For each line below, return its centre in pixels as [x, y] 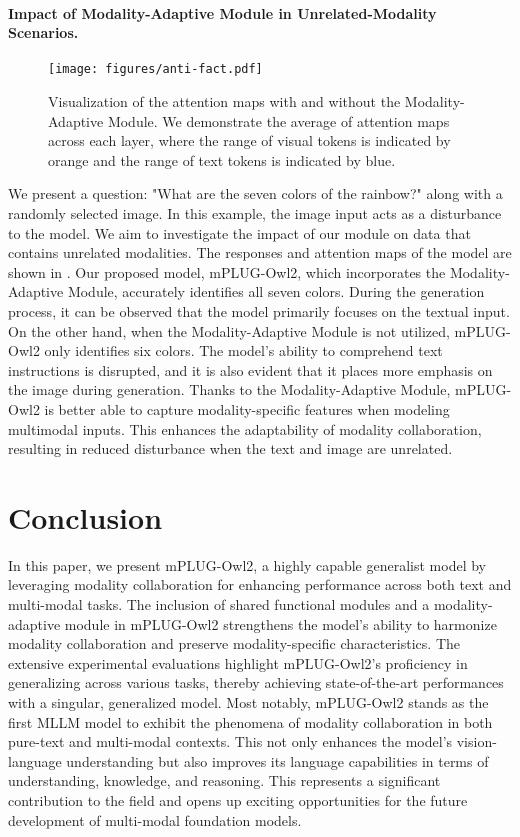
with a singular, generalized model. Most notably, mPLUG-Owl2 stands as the [248, 702]
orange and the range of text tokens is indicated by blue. [222, 159]
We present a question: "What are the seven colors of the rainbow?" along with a [255, 193]
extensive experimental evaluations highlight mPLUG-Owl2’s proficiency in [238, 662]
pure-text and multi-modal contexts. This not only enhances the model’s [230, 741]
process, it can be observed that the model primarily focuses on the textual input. [259, 310]
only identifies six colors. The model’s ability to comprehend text [243, 350]
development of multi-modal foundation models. [155, 819]
